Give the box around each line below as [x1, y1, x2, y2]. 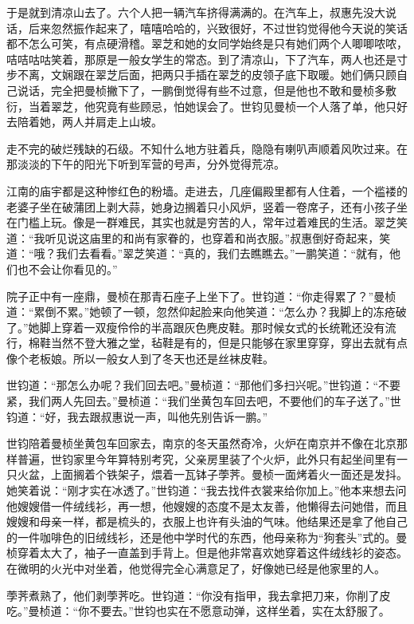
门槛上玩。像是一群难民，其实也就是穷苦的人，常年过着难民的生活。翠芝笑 [17, 214, 408, 231]
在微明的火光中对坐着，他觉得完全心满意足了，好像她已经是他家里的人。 [6, 560, 385, 576]
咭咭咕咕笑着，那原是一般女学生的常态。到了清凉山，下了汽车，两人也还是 [6, 50, 396, 67]
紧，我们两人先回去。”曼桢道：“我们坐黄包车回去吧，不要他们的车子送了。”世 [6, 393, 401, 409]
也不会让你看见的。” [17, 260, 118, 277]
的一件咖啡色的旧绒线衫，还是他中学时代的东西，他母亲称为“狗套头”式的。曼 [6, 528, 408, 545]
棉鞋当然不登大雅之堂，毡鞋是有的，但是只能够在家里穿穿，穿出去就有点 [28, 334, 408, 351]
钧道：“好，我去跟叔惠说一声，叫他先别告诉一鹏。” [6, 408, 268, 425]
